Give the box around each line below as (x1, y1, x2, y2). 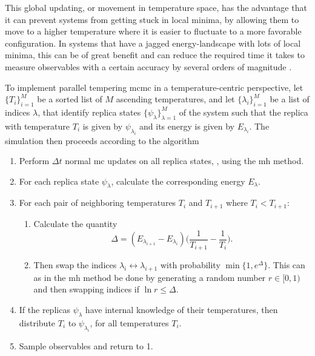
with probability (160, 259, 220, 271)
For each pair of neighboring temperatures (19, 196, 176, 209)
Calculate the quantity (33, 217, 118, 229)
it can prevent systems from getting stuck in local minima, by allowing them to (5, 13, 299, 25)
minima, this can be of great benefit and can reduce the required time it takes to (5, 48, 305, 61)
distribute (19, 316, 56, 329)
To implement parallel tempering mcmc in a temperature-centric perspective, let (5, 81, 303, 93)
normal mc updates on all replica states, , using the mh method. (65, 154, 304, 167)
